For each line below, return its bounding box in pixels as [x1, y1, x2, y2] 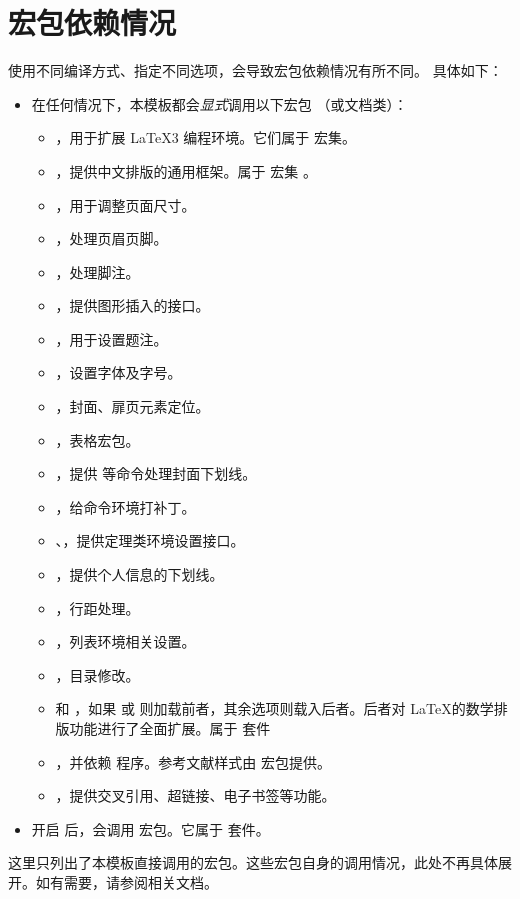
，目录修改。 [55, 664, 140, 685]
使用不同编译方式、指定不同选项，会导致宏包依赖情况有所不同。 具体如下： [8, 60, 503, 81]
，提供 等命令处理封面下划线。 [55, 463, 257, 484]
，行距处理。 [55, 597, 140, 618]
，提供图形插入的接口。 [55, 295, 210, 316]
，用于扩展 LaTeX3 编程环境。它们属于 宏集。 [55, 127, 356, 148]
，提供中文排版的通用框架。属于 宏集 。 [55, 160, 317, 181]
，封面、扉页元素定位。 [55, 396, 210, 417]
